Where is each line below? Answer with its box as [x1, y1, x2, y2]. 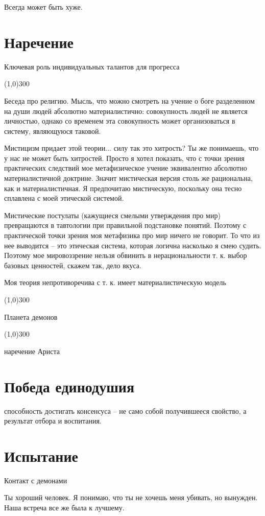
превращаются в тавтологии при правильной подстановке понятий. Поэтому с [4, 220, 247, 230]
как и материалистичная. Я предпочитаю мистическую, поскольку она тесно [4, 182, 242, 193]
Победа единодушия [4, 376, 135, 396]
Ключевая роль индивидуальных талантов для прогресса [4, 61, 180, 72]
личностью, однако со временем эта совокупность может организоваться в [4, 115, 235, 126]
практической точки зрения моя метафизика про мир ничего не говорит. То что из [4, 230, 260, 241]
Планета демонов [4, 311, 58, 322]
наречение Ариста [4, 345, 60, 356]
